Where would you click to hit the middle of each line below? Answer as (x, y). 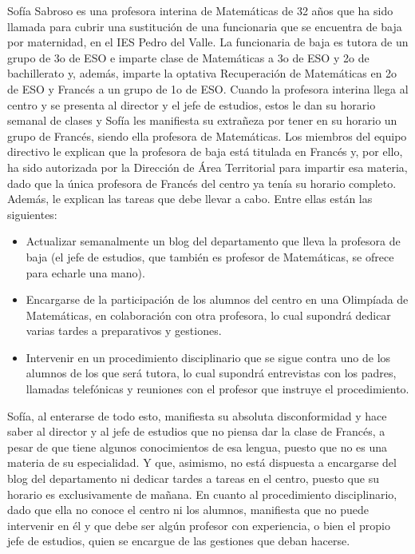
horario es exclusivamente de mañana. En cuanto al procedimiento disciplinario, (202, 494)
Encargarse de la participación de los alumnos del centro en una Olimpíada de (217, 299)
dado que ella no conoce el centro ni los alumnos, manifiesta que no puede (188, 510)
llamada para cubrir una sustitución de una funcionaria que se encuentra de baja (205, 26)
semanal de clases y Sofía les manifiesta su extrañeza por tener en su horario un (202, 120)
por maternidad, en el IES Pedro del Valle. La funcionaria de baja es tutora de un (208, 42)
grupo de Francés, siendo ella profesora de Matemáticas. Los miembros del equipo (207, 136)
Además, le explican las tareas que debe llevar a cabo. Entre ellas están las (190, 199)
